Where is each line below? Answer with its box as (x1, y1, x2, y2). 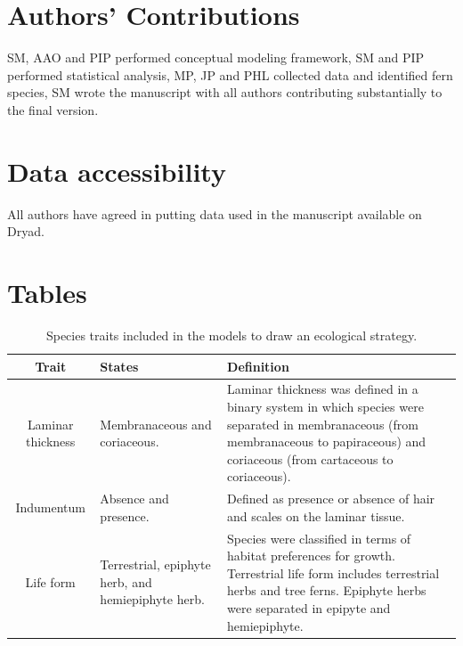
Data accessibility (7, 152, 226, 189)
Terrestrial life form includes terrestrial (227, 563, 440, 582)
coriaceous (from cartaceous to (227, 449, 394, 468)
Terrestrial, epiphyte (100, 555, 211, 574)
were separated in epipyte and (227, 599, 391, 617)
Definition (227, 356, 289, 375)
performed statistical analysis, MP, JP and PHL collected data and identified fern (7, 65, 453, 84)
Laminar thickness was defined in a (227, 380, 418, 398)
